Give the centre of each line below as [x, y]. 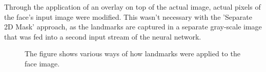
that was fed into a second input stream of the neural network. [103, 36]
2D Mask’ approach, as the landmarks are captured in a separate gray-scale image [133, 27]
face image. [42, 63]
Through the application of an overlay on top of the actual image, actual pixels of [132, 7]
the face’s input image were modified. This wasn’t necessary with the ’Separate [128, 16]
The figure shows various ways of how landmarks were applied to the [132, 53]
